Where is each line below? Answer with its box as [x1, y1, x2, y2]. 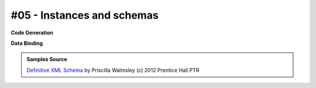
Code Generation [11, 29, 54, 36]
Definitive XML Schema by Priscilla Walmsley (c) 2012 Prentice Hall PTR [26, 66, 200, 73]
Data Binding [11, 40, 43, 47]
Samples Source [26, 56, 67, 63]
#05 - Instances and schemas [11, 9, 159, 22]
